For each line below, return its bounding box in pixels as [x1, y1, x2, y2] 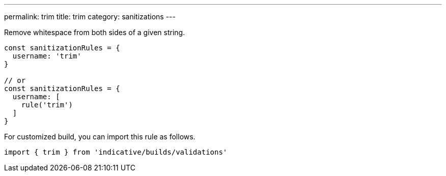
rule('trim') [21, 101, 73, 109]
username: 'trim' [12, 52, 81, 60]
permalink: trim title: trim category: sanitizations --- [4, 12, 176, 21]
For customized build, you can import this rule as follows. [4, 132, 196, 141]
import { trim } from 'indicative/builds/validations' [4, 148, 228, 156]
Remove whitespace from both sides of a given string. [4, 28, 185, 37]
